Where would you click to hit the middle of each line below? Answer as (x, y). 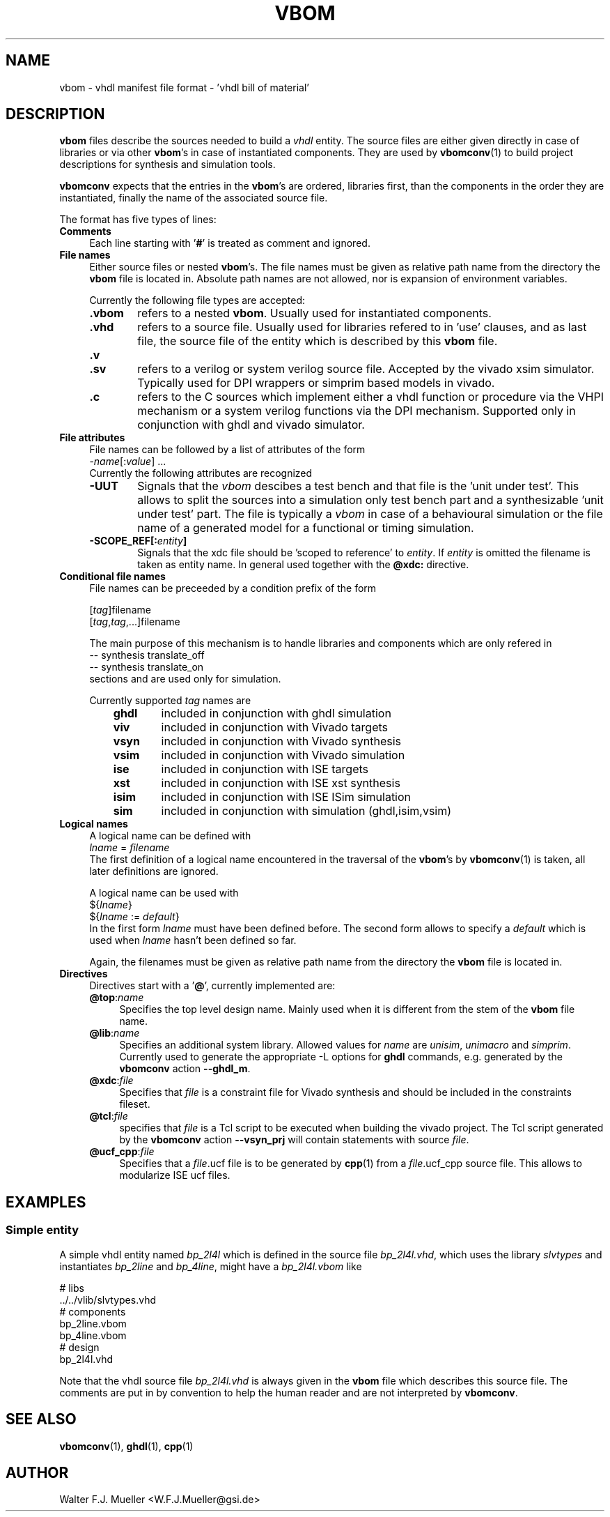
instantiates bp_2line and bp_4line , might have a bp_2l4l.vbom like (211, 1266)
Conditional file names (112, 577)
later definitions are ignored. (154, 871)
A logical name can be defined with (170, 836)
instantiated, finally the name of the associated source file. (194, 198)
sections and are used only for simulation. (185, 679)
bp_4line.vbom (93, 1335)
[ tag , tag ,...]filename (135, 622)
